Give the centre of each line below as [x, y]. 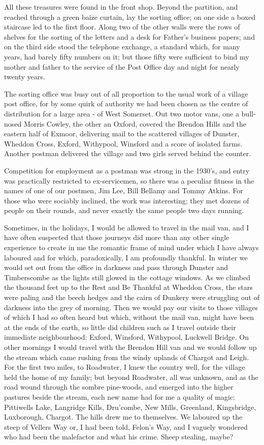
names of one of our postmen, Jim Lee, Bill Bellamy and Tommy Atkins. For [124, 190]
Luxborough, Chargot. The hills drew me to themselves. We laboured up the [123, 417]
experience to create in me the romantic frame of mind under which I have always [131, 247]
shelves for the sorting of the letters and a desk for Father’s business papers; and [129, 36]
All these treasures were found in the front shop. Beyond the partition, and [121, 7]
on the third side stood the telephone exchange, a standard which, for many [122, 47]
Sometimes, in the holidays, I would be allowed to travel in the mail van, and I [127, 227]
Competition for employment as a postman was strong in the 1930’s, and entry [127, 170]
